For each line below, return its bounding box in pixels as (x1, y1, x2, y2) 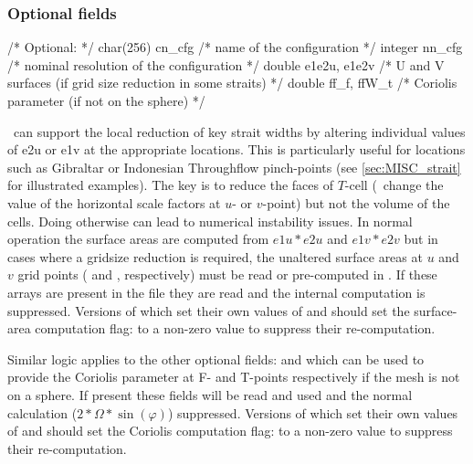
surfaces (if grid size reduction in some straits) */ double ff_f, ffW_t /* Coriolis (7, 73, 457, 92)
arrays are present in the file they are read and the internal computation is (7, 282, 426, 301)
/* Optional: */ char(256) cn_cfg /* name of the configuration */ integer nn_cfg (7, 37, 463, 57)
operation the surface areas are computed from (7, 229, 269, 248)
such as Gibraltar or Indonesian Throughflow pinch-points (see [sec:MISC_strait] (7, 157, 461, 176)
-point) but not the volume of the (262, 193, 450, 212)
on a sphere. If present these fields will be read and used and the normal (7, 385, 413, 404)
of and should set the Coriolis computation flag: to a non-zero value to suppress (7, 421, 453, 440)
